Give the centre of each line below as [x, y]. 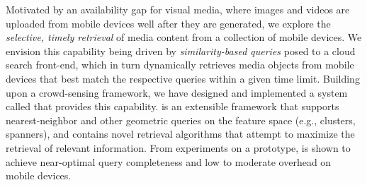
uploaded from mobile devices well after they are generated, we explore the [168, 23]
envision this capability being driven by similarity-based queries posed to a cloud [181, 50]
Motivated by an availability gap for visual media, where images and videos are [178, 9]
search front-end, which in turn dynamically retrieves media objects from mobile [180, 65]
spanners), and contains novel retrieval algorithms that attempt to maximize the [180, 134]
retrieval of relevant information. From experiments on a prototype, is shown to [178, 147]
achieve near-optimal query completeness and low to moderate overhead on [169, 161]
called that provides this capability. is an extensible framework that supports [173, 106]
